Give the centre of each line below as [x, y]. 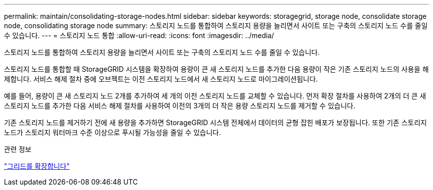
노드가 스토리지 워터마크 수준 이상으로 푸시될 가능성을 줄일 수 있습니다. [112, 132]
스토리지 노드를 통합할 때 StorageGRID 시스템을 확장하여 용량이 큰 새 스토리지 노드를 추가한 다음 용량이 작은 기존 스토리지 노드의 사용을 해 [216, 69]
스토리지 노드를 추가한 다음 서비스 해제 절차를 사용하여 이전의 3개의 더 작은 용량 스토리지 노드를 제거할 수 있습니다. [180, 106]
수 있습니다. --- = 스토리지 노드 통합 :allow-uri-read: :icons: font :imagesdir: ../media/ [139, 35]
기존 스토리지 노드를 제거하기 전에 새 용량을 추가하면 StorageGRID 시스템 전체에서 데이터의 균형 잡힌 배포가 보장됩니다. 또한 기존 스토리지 [216, 122]
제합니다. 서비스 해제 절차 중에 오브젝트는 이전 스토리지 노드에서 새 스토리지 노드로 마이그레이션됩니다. [161, 79]
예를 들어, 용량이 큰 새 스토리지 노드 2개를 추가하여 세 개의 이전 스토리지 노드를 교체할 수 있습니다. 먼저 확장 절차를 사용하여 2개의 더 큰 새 [215, 96]
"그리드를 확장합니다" [37, 166]
